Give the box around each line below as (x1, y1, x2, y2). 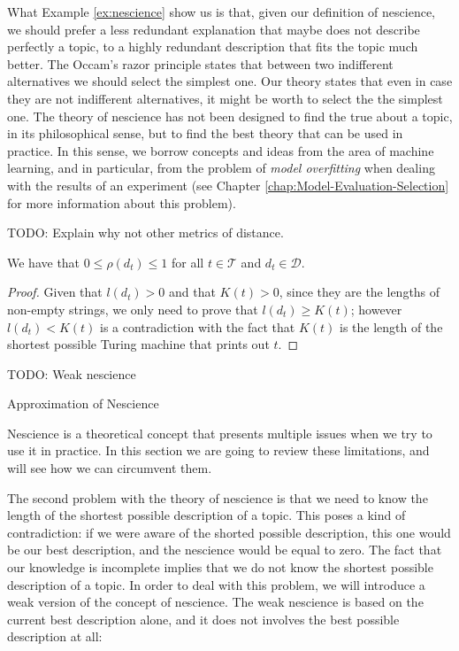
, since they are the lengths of (279, 283, 440, 301)
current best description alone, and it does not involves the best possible (7, 609, 400, 628)
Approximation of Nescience (7, 394, 159, 413)
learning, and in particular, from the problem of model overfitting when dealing (7, 159, 435, 177)
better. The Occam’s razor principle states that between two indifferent (7, 54, 394, 73)
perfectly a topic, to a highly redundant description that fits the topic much (7, 37, 418, 56)
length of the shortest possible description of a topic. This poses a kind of (7, 506, 406, 524)
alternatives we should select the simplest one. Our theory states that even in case (7, 72, 453, 90)
